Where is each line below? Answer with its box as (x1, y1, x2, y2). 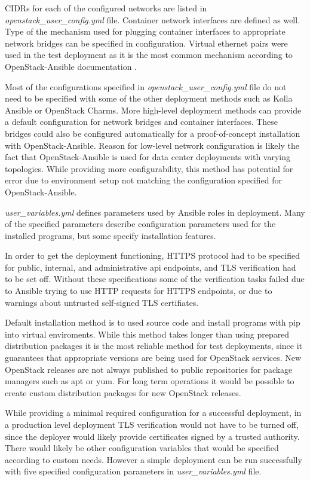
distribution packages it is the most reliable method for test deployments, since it (5, 339, 303, 352)
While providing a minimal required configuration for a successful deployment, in (5, 406, 302, 419)
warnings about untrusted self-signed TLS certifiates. (5, 296, 199, 308)
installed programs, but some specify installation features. (5, 229, 216, 241)
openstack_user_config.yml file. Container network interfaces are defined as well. (5, 13, 300, 26)
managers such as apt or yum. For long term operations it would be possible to (5, 375, 294, 387)
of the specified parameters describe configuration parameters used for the (5, 217, 276, 230)
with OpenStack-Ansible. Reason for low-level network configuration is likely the (5, 139, 299, 151)
